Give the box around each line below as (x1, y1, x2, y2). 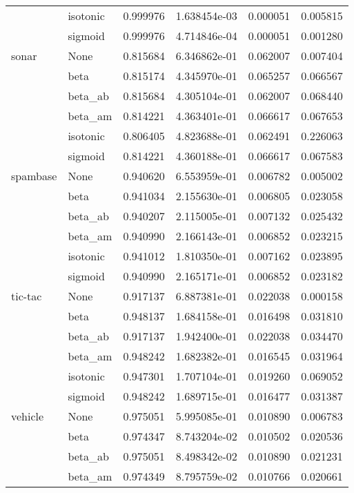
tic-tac (11, 288, 42, 304)
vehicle (11, 408, 44, 424)
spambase (11, 168, 57, 184)
